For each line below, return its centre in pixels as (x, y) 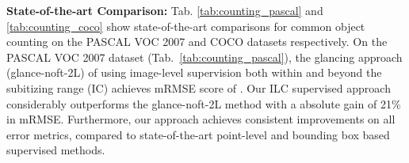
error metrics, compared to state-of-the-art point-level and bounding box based (198, 134)
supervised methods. (56, 150)
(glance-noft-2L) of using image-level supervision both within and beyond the (194, 72)
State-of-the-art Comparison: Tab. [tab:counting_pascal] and (165, 10)
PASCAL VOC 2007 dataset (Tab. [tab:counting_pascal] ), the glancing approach (204, 57)
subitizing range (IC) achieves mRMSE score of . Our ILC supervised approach (199, 87)
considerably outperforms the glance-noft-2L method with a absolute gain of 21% (204, 103)
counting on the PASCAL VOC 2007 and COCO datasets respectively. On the (197, 42)
